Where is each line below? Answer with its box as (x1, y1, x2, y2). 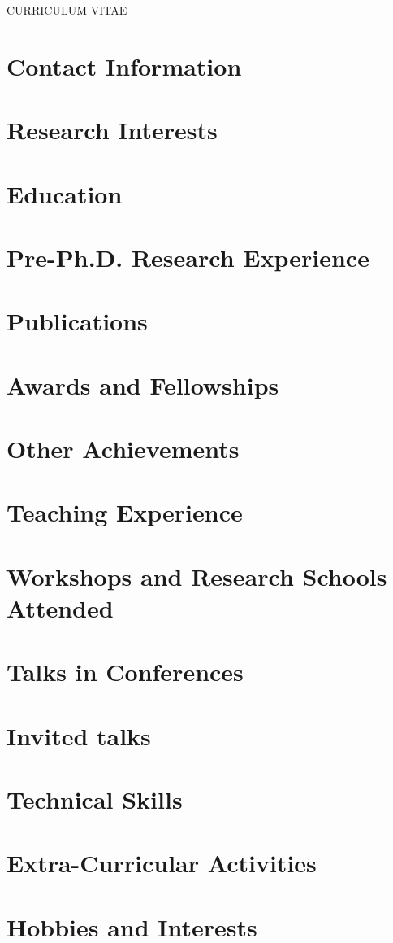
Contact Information (6, 49, 242, 82)
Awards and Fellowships (6, 368, 279, 401)
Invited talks (6, 718, 151, 752)
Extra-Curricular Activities (6, 846, 317, 880)
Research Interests (6, 113, 218, 146)
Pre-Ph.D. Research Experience (6, 240, 369, 273)
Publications (6, 304, 148, 338)
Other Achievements (6, 432, 240, 465)
